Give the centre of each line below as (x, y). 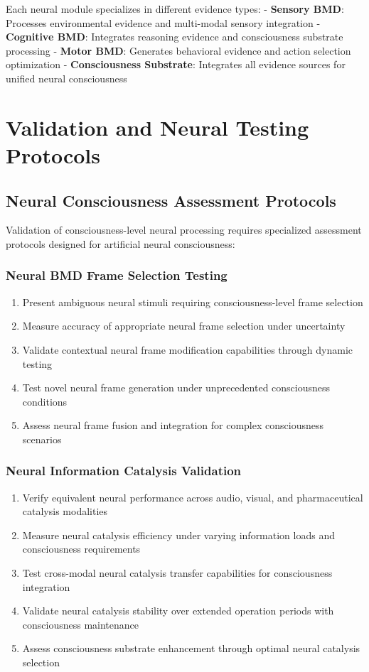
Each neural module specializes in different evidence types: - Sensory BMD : (175, 9)
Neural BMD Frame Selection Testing (117, 275)
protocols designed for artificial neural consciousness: (121, 243)
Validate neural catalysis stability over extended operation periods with (178, 611)
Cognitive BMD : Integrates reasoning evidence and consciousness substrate (175, 37)
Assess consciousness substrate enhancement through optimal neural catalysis (191, 648)
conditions (45, 401)
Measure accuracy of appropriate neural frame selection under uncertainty (184, 326)
